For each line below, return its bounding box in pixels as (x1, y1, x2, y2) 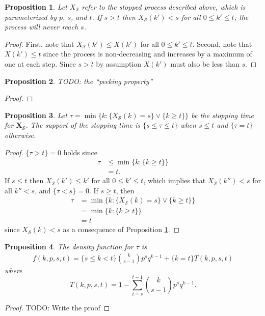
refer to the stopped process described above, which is (82, 2, 246, 12)
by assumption (96, 58, 142, 69)
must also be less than (170, 58, 240, 69)
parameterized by (5, 11, 57, 22)
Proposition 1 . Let (5, 2, 67, 12)
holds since (63, 147, 97, 157)
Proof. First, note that (5, 38, 74, 49)
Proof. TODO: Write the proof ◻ (5, 302, 110, 313)
